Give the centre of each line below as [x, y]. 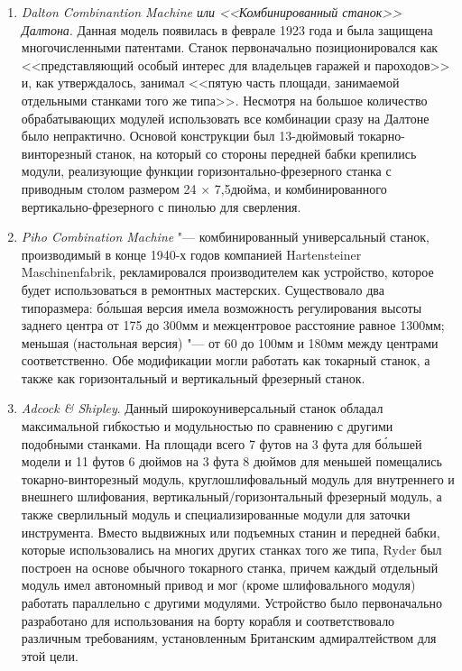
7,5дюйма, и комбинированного [300, 188]
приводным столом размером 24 [109, 188]
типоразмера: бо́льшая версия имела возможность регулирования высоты [222, 307]
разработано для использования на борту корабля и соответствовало [208, 620]
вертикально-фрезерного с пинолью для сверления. [161, 206]
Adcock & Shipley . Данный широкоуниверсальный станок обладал [202, 408]
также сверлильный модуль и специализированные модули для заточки [216, 515]
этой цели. [50, 655]
